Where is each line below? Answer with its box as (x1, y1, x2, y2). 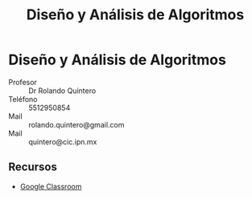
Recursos (8, 160, 58, 174)
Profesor (8, 77, 38, 87)
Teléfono (8, 94, 38, 104)
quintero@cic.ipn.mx (28, 136, 97, 146)
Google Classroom (19, 181, 82, 191)
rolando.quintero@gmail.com (28, 120, 125, 129)
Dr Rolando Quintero (28, 86, 97, 95)
